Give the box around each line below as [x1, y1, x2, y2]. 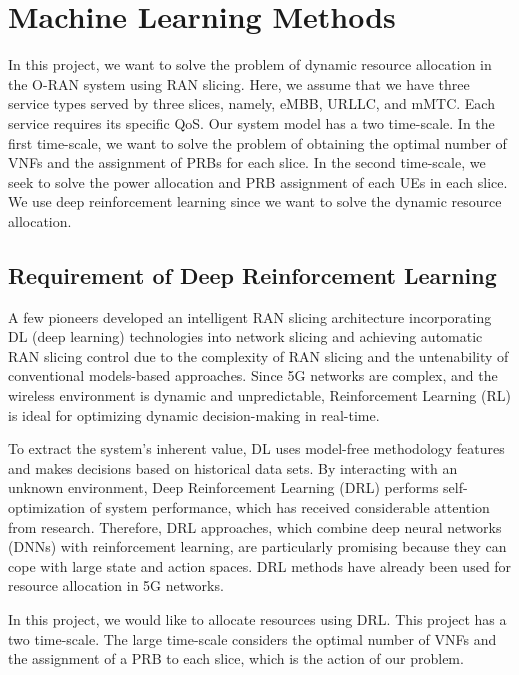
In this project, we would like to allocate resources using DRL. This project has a [8, 608, 507, 629]
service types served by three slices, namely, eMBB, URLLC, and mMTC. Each [8, 93, 495, 114]
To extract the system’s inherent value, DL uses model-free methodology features [8, 438, 505, 459]
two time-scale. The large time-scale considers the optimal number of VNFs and [8, 628, 497, 649]
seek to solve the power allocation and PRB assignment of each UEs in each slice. [8, 171, 508, 192]
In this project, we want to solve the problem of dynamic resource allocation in [8, 54, 492, 75]
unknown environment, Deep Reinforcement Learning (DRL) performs [8, 477, 439, 498]
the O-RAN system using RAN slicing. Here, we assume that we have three [8, 73, 470, 94]
